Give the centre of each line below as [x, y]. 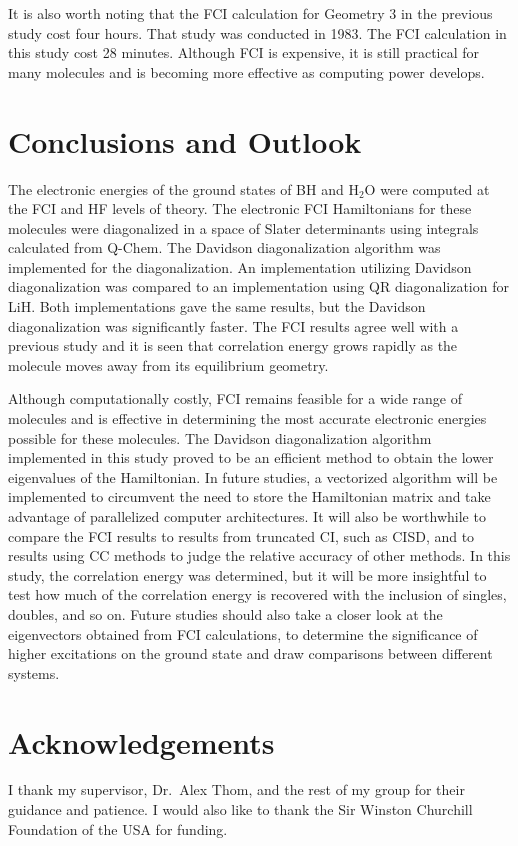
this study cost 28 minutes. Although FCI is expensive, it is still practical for [244, 52]
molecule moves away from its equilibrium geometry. [168, 364]
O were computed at [427, 188]
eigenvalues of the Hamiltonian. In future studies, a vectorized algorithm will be [253, 476]
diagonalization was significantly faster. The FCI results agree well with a [233, 325]
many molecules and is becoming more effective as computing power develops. [246, 71]
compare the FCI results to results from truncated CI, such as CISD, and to [241, 535]
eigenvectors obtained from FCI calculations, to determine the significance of [243, 633]
